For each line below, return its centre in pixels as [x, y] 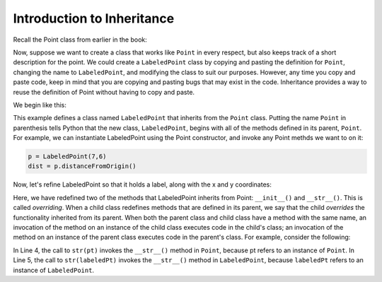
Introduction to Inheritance [94, 18]
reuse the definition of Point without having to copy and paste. [104, 92]
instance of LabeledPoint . [54, 270]
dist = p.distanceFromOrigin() [82, 166]
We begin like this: [40, 105]
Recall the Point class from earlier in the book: [80, 40]
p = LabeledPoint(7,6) [67, 157]
